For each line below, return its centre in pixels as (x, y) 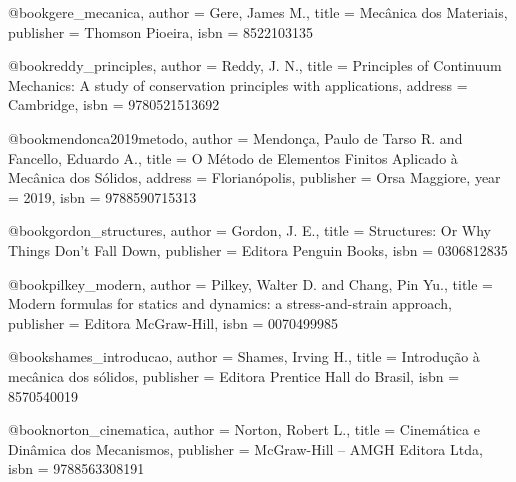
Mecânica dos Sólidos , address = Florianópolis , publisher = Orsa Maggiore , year (254, 177)
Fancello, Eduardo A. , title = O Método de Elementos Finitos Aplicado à (233, 157)
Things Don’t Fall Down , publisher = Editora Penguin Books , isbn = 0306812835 (258, 249)
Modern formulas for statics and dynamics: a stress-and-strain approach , (230, 303)
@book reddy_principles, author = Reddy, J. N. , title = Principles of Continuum (255, 65)
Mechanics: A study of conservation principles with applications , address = (238, 84)
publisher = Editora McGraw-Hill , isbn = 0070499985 (173, 322)
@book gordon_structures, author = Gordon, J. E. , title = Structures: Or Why (249, 230)
